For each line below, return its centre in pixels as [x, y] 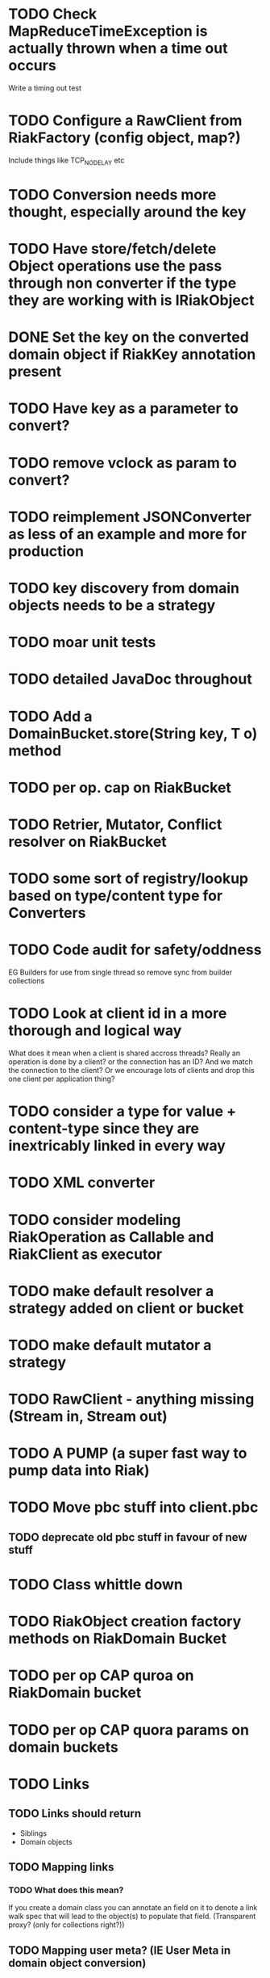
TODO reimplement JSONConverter [130, 517]
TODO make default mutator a [110, 1345]
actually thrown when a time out [118, 48]
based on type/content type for [116, 896]
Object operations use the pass [115, 266]
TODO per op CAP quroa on [101, 1675]
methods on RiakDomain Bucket [118, 1639]
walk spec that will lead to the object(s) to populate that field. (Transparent [132, 1917]
